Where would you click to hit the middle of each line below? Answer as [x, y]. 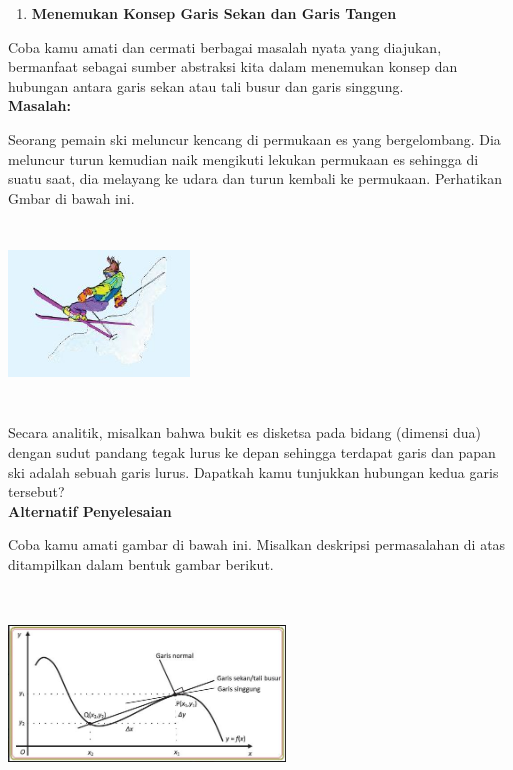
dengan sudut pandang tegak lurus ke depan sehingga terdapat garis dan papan [252, 451]
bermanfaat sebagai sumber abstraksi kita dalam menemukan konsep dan [233, 66]
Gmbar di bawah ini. [71, 197]
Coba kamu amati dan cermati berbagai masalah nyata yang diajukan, [225, 46]
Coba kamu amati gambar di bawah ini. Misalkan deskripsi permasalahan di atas [257, 544]
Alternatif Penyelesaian [90, 510]
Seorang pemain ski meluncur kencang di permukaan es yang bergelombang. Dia [254, 138]
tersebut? [36, 491]
